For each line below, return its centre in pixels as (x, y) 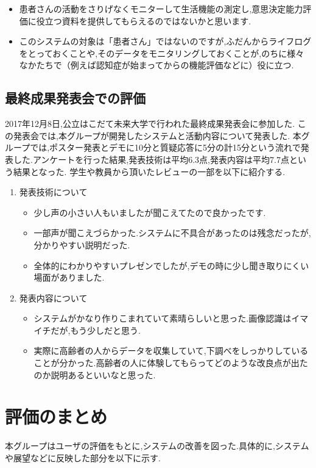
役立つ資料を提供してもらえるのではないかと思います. (144, 20)
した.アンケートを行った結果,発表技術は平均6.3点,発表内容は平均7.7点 (151, 159)
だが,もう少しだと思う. (96, 330)
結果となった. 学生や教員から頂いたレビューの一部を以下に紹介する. (149, 171)
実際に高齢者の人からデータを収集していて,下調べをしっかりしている (171, 351)
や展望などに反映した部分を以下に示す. (83, 457)
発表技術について (53, 192)
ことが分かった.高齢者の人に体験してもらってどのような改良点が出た (171, 363)
